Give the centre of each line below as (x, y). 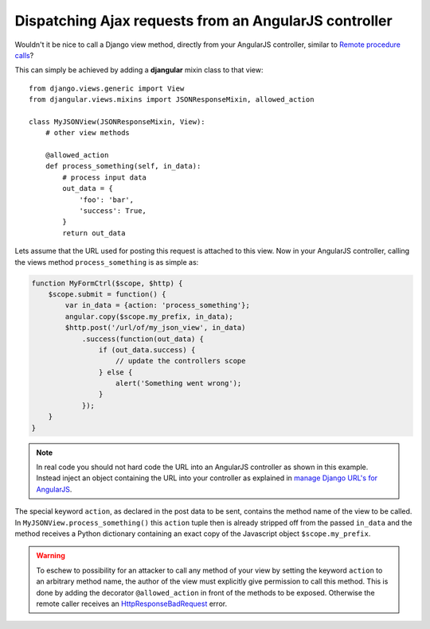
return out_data (94, 233)
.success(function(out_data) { (143, 339)
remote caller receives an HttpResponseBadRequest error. (131, 604)
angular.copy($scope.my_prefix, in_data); (149, 316)
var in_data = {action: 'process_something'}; (157, 305)
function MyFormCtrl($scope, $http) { (107, 283)
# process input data (105, 177)
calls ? (24, 55)
